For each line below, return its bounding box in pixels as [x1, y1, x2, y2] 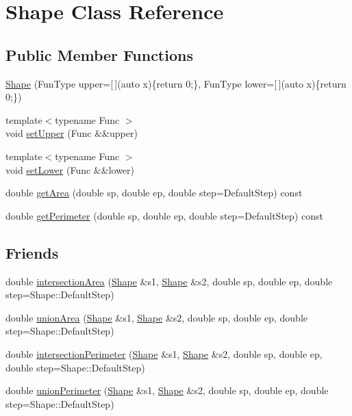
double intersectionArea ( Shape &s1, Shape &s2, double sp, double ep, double [5, 274, 333, 288]
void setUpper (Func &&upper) [5, 126, 138, 140]
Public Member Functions [5, 44, 193, 65]
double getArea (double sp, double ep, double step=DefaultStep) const [5, 185, 303, 200]
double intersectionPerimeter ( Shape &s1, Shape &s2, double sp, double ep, [5, 346, 323, 361]
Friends [5, 242, 59, 263]
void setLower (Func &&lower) [5, 162, 134, 177]
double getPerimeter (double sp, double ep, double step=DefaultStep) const [5, 208, 323, 222]
